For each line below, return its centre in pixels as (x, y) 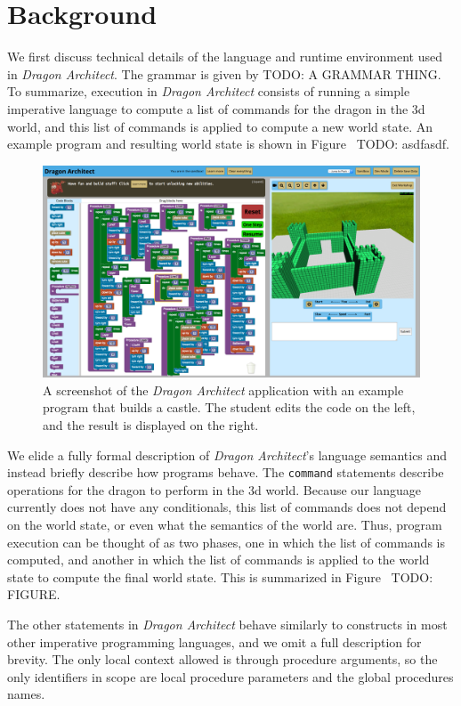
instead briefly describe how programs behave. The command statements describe (226, 472)
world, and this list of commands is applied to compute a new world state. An (220, 126)
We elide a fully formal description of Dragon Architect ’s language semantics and (227, 454)
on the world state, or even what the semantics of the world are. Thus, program (225, 524)
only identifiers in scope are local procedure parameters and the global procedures (230, 676)
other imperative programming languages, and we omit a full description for (214, 641)
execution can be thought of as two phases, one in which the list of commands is (226, 542)
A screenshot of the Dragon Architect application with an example (223, 390)
